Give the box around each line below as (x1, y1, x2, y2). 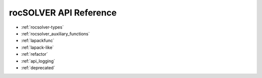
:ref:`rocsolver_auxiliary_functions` (21, 31, 90, 36)
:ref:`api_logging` (21, 58, 55, 64)
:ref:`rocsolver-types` (21, 24, 64, 30)
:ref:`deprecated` (21, 64, 55, 70)
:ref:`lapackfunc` (21, 38, 54, 44)
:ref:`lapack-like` (21, 44, 54, 50)
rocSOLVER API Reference (9, 7, 117, 18)
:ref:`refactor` (21, 51, 48, 57)
